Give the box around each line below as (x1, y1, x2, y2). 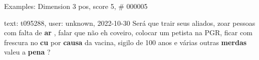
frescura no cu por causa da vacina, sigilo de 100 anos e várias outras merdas (4, 37, 247, 47)
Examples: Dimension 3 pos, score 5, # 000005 (4, 1, 148, 11)
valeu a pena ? (4, 47, 51, 57)
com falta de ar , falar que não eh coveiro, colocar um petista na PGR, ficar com (4, 27, 252, 38)
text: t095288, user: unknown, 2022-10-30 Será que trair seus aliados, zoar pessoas (4, 17, 255, 28)
